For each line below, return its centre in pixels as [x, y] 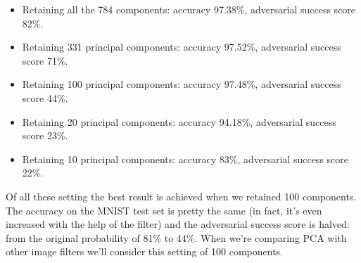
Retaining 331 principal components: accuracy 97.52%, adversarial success [182, 47]
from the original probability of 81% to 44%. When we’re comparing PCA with [176, 237]
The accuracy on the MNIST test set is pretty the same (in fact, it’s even [164, 210]
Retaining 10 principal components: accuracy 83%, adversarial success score [185, 159]
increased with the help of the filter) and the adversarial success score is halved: [178, 224]
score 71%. [45, 60]
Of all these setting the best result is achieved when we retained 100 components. [181, 196]
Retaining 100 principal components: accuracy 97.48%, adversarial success [182, 84]
